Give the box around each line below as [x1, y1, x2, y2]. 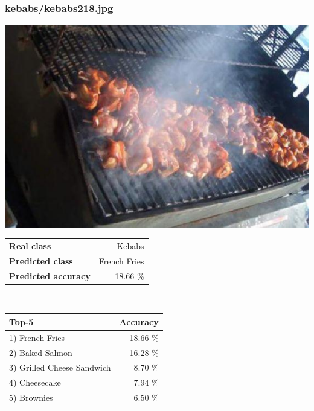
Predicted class [9, 254, 73, 267]
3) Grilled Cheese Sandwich [9, 361, 111, 374]
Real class [9, 239, 51, 252]
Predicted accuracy [9, 269, 91, 282]
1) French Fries [9, 331, 65, 343]
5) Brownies [9, 391, 53, 404]
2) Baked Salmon [9, 346, 72, 358]
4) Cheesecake [9, 376, 61, 389]
